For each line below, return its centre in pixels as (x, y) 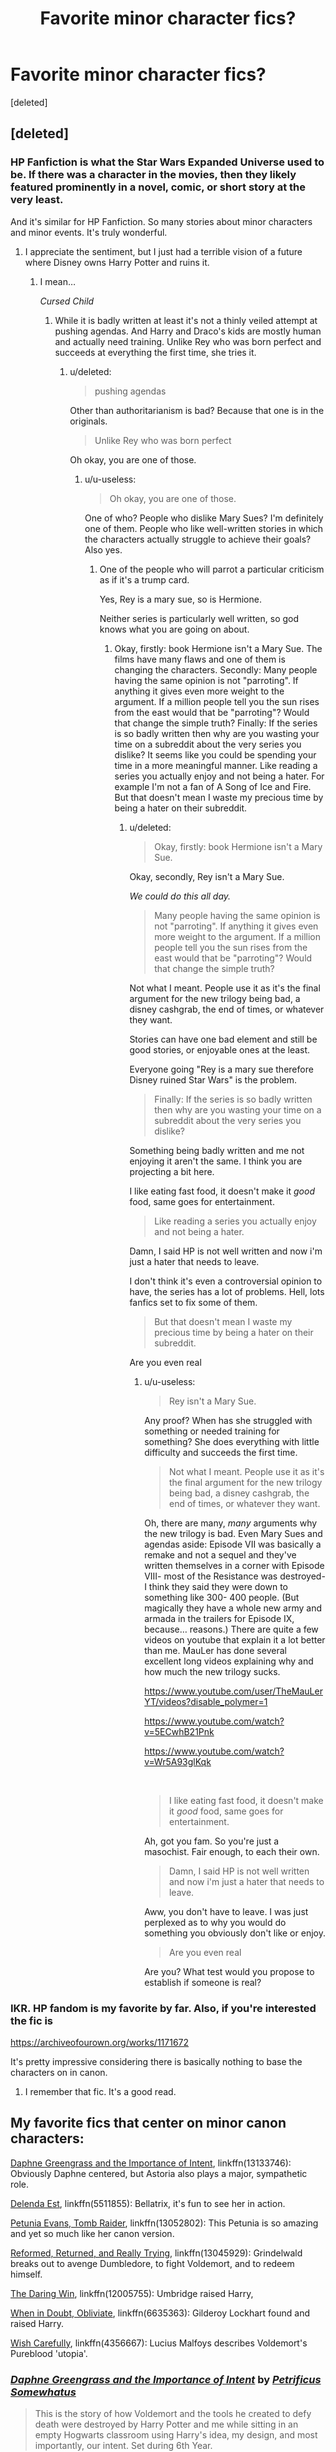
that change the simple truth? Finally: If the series (216, 723)
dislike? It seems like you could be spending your (215, 754)
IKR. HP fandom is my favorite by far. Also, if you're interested (163, 2008)
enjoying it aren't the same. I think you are (216, 1161)
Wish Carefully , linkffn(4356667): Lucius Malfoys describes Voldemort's (159, 2343)
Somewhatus (43, 2392)
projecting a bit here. (172, 1171)
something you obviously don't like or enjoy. (235, 1933)
